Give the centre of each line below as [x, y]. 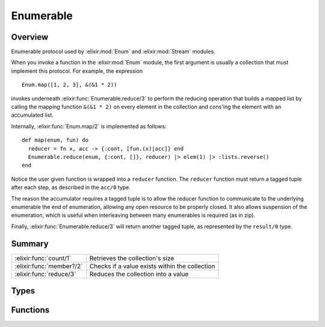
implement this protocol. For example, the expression [77, 71]
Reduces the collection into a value [139, 274]
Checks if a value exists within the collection [152, 266]
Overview [30, 37]
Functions [30, 310]
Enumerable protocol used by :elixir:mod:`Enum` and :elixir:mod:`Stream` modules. [113, 52]
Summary [30, 244]
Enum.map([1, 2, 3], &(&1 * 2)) [70, 85]
